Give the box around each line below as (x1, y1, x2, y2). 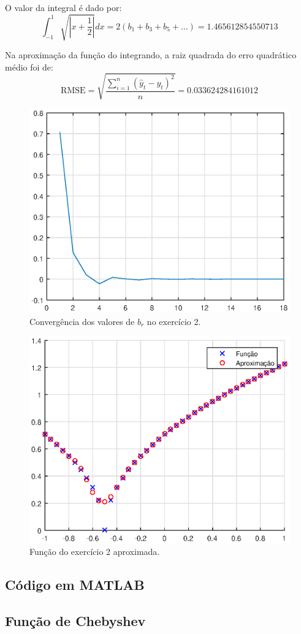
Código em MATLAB (5, 575, 145, 594)
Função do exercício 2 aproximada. (29, 545, 160, 558)
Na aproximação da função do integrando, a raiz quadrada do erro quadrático (5, 48, 297, 61)
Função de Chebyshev (5, 611, 146, 630)
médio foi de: (5, 60, 53, 73)
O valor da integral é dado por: (5, 1, 122, 13)
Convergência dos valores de (29, 315, 135, 327)
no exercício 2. (147, 315, 201, 327)
